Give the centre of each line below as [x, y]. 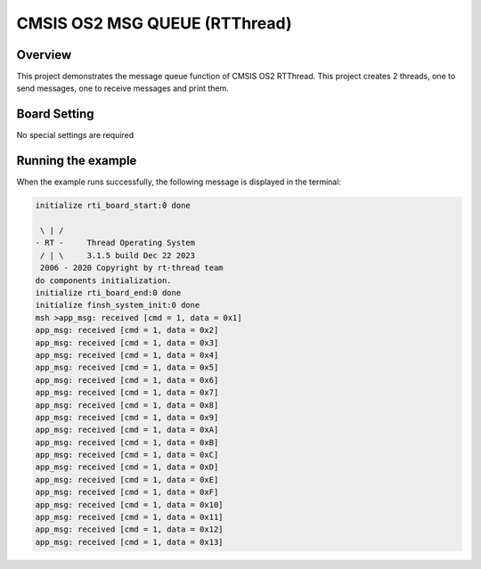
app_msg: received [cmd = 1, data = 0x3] [127, 342]
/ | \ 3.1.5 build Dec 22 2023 [118, 255]
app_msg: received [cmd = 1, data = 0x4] [127, 355]
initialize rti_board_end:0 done [108, 293]
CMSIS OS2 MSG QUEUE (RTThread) [154, 23]
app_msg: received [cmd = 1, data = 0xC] [127, 455]
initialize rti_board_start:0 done [113, 206]
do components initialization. [104, 280]
